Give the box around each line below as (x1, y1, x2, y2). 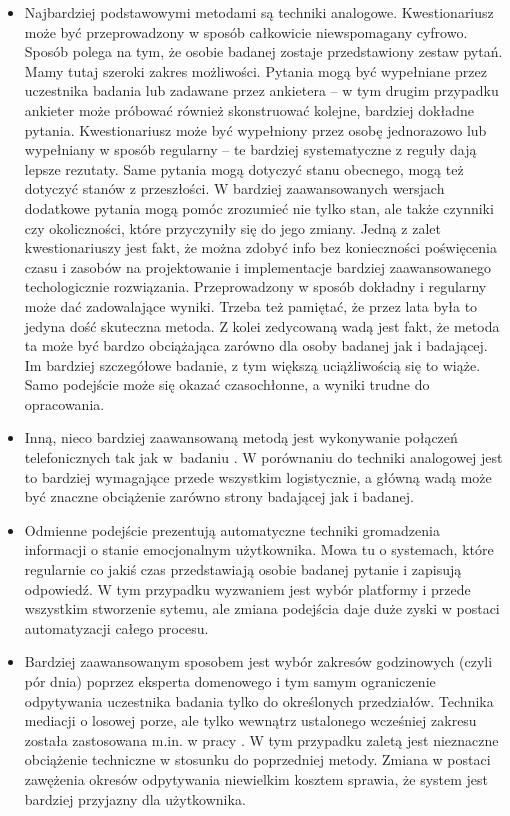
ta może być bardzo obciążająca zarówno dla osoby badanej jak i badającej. (24, 335, 488, 356)
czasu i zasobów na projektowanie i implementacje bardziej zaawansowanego (24, 256, 491, 277)
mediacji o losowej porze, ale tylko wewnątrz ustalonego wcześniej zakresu (24, 710, 477, 731)
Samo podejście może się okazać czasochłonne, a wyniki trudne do (24, 374, 430, 395)
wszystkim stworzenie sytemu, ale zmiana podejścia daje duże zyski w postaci (24, 598, 500, 619)
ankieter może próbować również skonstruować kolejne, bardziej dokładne (24, 99, 474, 120)
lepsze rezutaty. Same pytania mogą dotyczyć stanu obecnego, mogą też (24, 158, 464, 179)
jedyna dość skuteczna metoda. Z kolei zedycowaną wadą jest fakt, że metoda (24, 315, 500, 336)
